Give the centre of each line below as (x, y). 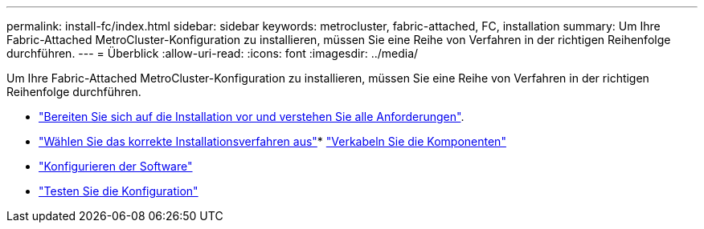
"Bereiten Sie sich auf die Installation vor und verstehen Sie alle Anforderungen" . (252, 117)
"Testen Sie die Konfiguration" (119, 191)
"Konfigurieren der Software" (116, 166)
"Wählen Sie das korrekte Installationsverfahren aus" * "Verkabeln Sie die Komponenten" (272, 141)
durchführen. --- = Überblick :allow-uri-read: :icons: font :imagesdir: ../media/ (213, 53)
